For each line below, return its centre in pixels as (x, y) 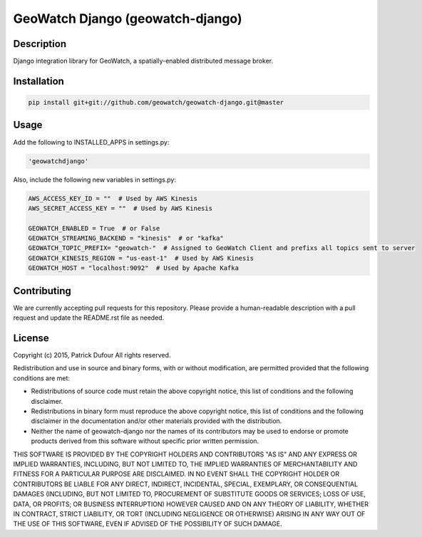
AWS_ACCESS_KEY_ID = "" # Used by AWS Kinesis (113, 198)
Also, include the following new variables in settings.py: (95, 179)
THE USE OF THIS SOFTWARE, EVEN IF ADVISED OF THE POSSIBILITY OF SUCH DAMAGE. (148, 524)
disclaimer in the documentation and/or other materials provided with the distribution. (156, 421)
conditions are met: (42, 378)
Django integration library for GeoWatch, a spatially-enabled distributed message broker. (143, 61)
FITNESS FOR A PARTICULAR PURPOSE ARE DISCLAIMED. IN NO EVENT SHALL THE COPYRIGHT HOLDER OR (176, 474)
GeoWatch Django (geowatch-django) (128, 19)
